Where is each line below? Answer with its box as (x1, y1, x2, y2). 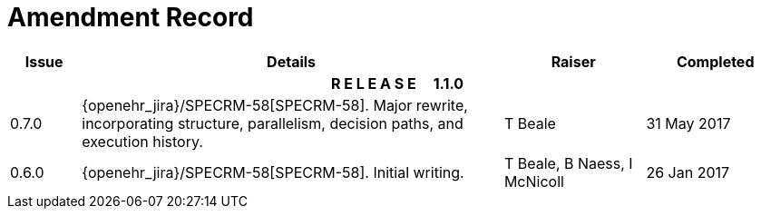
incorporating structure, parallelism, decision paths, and (82, 113, 463, 133)
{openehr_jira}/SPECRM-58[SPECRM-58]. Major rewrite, (82, 95, 468, 114)
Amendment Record (7, 2, 254, 33)
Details (267, 52, 317, 71)
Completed (676, 52, 755, 71)
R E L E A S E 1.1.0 (330, 74, 464, 93)
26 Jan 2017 (646, 162, 730, 182)
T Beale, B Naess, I (503, 153, 633, 172)
